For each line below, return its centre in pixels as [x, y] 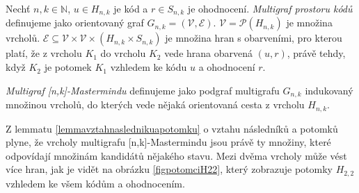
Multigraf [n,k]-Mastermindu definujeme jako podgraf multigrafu [143, 90]
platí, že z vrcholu [44, 53]
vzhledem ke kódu [149, 67]
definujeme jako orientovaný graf [75, 23]
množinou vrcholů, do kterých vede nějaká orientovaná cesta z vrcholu [155, 104]
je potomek [68, 67]
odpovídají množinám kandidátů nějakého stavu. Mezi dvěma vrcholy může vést [176, 155]
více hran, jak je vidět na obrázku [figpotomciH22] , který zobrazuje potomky [169, 169]
